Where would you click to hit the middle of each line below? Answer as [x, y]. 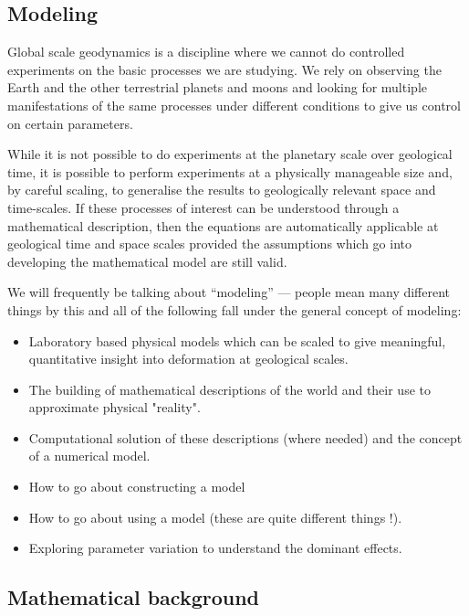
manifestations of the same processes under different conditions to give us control [234, 105]
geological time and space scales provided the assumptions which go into [210, 244]
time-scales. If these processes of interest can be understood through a [203, 207]
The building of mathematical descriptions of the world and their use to [229, 389]
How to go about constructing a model [137, 487]
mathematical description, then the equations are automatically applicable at [223, 225]
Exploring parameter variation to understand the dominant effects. [215, 548]
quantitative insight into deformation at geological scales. [188, 359]
